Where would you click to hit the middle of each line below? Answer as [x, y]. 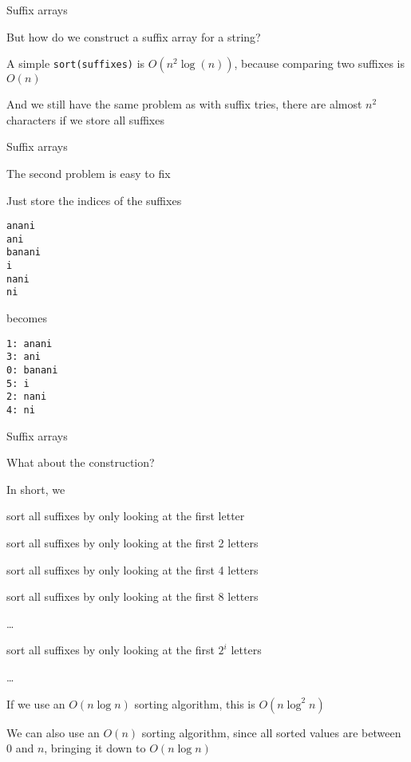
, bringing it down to [95, 748]
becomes [27, 318]
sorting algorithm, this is [195, 703]
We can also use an [53, 732]
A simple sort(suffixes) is [76, 63]
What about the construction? [81, 462]
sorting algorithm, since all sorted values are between [271, 732]
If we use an [36, 703]
